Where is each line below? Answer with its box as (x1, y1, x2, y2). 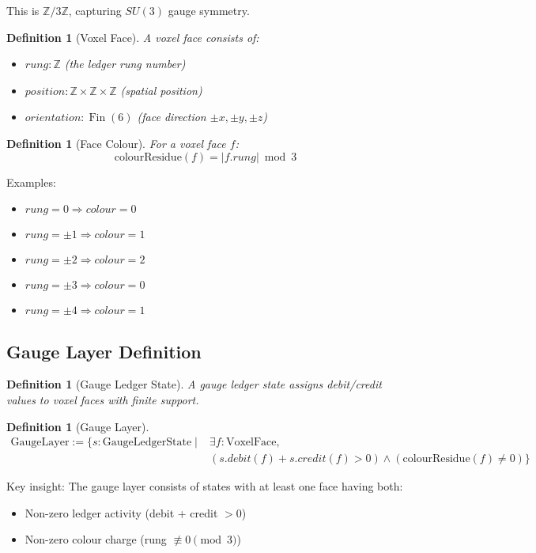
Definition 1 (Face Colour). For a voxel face (6, 134, 226, 151)
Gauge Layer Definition (6, 339, 202, 363)
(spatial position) (120, 81, 202, 98)
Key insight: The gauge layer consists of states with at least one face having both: (6, 478, 403, 494)
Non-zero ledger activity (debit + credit (25, 504, 218, 521)
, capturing (68, 2, 122, 18)
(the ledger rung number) (64, 55, 186, 72)
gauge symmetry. (168, 2, 250, 18)
